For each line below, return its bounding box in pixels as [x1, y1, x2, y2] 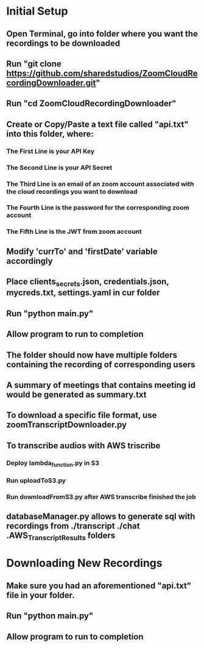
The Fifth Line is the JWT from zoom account [6, 227, 142, 236]
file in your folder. [6, 590, 75, 600]
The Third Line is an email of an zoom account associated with [6, 180, 194, 188]
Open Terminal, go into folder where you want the [6, 29, 198, 39]
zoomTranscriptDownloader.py [6, 420, 127, 430]
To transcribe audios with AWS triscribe [6, 440, 161, 451]
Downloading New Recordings [6, 556, 163, 570]
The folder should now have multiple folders [6, 350, 178, 360]
